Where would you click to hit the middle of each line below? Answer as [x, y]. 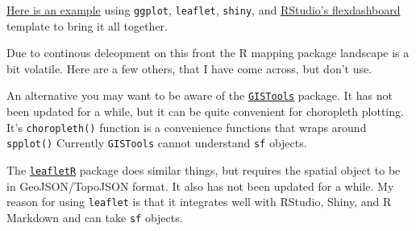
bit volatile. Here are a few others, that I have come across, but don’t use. [189, 68]
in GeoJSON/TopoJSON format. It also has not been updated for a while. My [200, 186]
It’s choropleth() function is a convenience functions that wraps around [187, 127]
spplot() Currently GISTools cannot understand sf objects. [157, 143]
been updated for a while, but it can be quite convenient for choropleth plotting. [205, 111]
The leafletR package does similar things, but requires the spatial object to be [204, 170]
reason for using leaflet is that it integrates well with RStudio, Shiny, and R [199, 202]
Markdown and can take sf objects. [95, 217]
